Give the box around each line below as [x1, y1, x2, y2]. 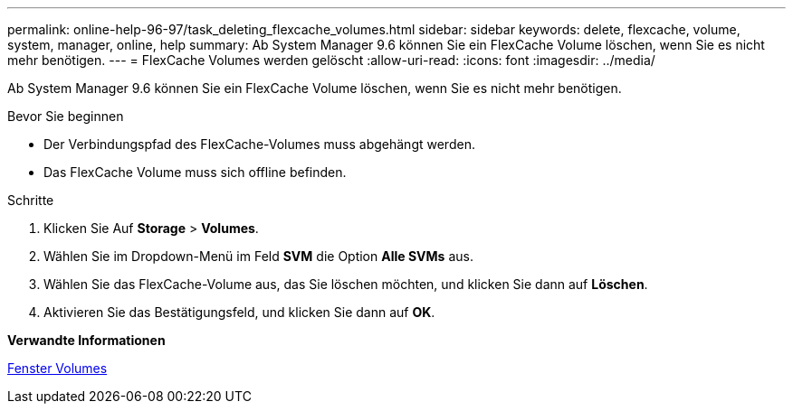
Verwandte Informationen [7, 332, 166, 348]
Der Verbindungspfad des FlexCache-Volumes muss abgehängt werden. [43, 136, 475, 152]
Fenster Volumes [7, 360, 108, 376]
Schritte [7, 192, 54, 208]
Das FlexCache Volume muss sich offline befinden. [43, 164, 347, 180]
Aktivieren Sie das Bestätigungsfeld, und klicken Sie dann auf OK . [43, 304, 435, 320]
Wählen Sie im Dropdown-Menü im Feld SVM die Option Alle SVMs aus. [43, 248, 473, 264]
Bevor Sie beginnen [7, 108, 124, 124]
